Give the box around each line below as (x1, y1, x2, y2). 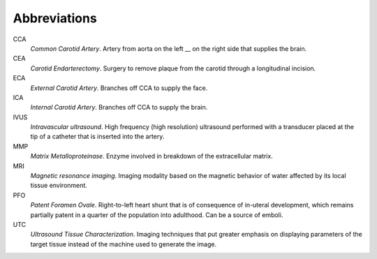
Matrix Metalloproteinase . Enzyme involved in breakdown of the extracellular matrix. (30, 152, 274, 161)
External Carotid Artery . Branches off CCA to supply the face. (30, 84, 208, 92)
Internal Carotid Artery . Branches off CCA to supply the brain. (30, 103, 208, 112)
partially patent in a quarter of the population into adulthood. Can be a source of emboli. (30, 210, 283, 219)
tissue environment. (30, 182, 87, 190)
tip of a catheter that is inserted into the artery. (30, 133, 165, 141)
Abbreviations (13, 10, 97, 26)
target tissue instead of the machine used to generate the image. (30, 239, 216, 248)
